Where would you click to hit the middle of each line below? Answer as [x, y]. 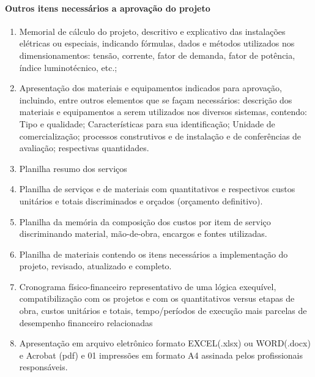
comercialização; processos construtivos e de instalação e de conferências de [160, 136]
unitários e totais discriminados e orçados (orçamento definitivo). [141, 200]
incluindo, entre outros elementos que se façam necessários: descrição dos [156, 99]
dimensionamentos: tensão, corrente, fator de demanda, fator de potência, [157, 55]
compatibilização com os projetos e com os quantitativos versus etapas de [157, 298]
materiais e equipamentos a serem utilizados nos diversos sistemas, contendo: [163, 112]
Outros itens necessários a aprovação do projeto [108, 8]
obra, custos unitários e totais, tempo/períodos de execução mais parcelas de [163, 311]
